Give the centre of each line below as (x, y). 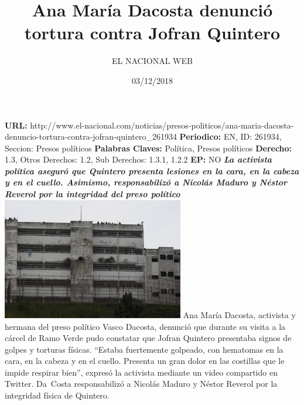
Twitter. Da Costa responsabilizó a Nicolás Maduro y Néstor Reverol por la (141, 384)
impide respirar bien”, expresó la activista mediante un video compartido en (141, 372)
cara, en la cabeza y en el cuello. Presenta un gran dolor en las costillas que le (145, 361)
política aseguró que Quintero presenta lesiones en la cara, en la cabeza (152, 171)
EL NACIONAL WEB (152, 61)
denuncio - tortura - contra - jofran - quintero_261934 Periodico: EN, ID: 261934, (143, 136)
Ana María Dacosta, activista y (239, 314)
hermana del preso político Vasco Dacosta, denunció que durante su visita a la (145, 326)
